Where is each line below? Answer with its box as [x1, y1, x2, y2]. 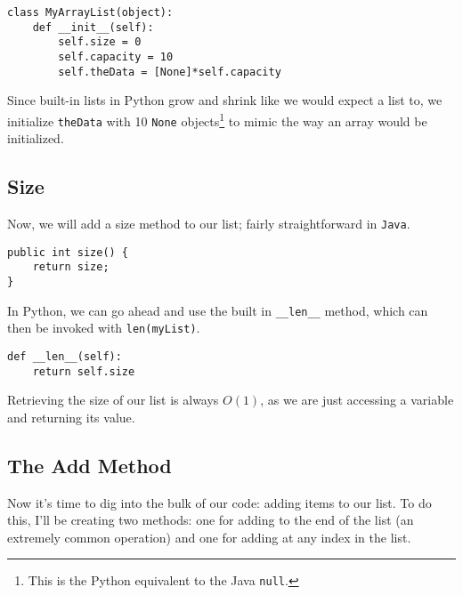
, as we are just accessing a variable [260, 390, 454, 409]
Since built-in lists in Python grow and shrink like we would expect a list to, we [7, 91, 443, 109]
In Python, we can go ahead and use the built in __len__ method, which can [7, 301, 428, 319]
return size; [32, 261, 110, 274]
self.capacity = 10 [58, 50, 174, 63]
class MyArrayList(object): [7, 6, 174, 19]
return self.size [32, 365, 135, 378]
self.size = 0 [58, 36, 142, 49]
